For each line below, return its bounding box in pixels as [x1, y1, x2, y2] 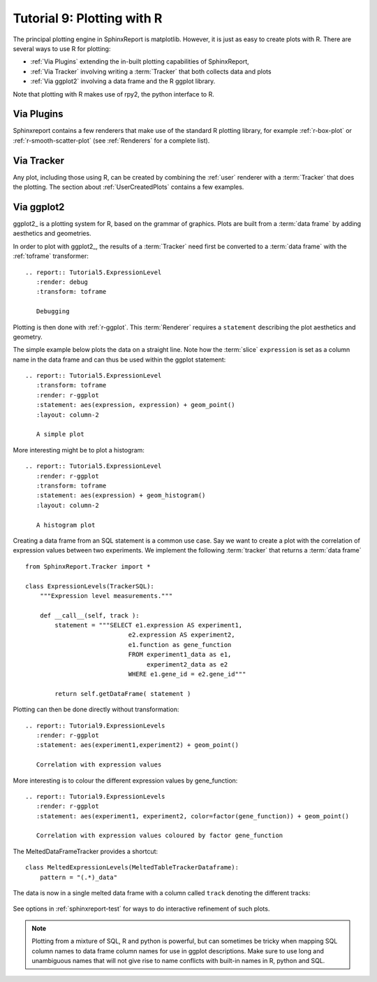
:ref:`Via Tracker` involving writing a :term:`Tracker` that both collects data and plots [30, 67, 272, 76]
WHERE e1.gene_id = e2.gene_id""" [128, 670, 246, 678]
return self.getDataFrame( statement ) [54, 690, 191, 697]
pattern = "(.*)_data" [39, 873, 118, 881]
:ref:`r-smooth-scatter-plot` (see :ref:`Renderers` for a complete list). [13, 136, 210, 145]
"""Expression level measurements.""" [39, 592, 173, 599]
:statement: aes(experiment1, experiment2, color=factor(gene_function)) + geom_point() [36, 812, 349, 820]
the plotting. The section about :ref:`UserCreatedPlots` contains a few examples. [13, 183, 244, 192]
